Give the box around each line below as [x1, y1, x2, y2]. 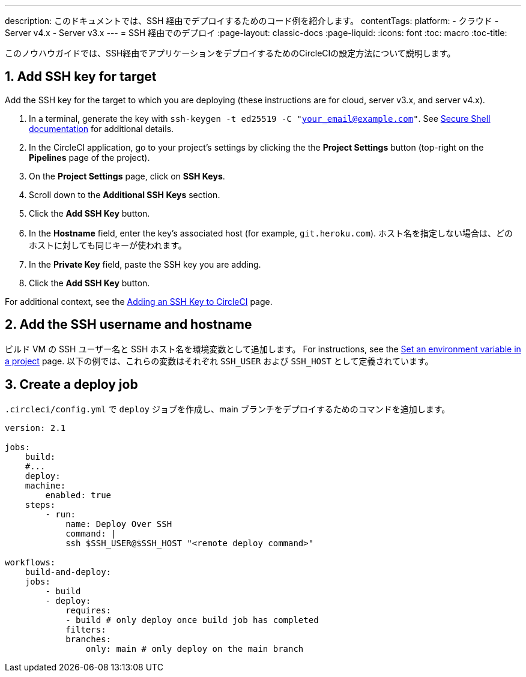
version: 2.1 [5, 423, 66, 433]
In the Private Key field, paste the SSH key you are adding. [29, 259, 261, 269]
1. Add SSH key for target [5, 69, 157, 85]
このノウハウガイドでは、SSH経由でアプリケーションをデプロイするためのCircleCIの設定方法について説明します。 [5, 48, 456, 58]
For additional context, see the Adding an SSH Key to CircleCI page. [5, 296, 273, 307]
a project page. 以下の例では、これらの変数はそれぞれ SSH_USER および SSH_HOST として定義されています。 [5, 355, 434, 366]
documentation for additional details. [29, 123, 174, 134]
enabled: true [45, 490, 112, 500]
